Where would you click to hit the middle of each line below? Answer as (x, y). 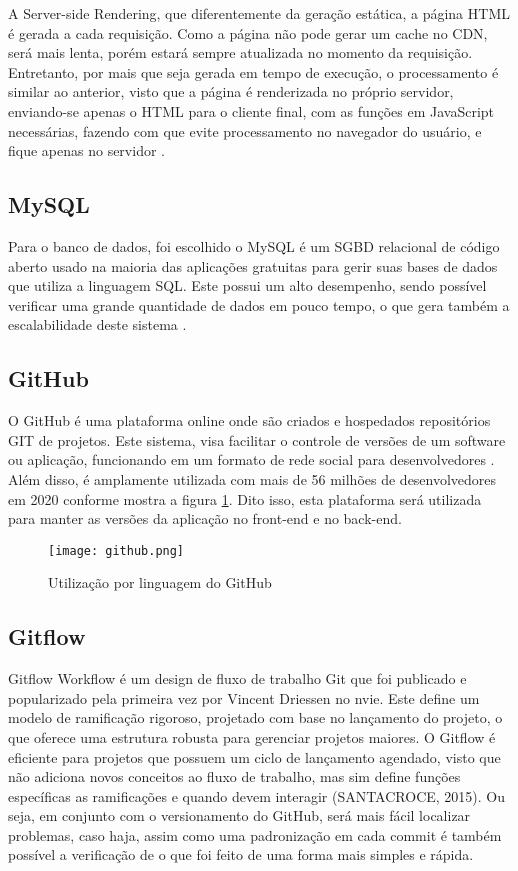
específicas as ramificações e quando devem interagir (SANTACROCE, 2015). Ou (256, 795)
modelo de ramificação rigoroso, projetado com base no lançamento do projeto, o (255, 717)
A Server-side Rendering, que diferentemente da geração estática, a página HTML (259, 13)
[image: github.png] (116, 550)
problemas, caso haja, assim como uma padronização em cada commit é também (255, 834)
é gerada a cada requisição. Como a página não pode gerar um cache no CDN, (248, 32)
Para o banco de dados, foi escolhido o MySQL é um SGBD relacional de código (254, 245)
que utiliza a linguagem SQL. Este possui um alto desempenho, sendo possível (247, 285)
